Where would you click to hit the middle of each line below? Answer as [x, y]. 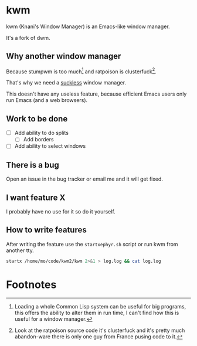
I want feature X [36, 197]
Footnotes [31, 284]
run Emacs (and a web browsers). [47, 100]
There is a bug [33, 165]
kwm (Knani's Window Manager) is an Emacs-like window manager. [88, 26]
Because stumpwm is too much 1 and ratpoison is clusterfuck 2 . [81, 71]
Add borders [38, 140]
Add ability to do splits [42, 133]
